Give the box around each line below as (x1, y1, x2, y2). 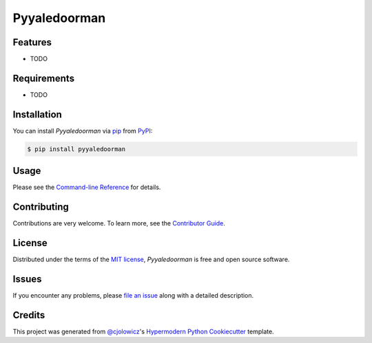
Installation (12, 109, 62, 120)
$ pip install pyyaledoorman (27, 145, 126, 153)
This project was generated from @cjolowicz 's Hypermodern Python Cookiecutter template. (12, 327, 275, 335)
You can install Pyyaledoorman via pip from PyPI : (12, 126, 153, 135)
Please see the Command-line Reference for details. (12, 183, 161, 192)
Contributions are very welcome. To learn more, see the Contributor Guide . (12, 219, 225, 228)
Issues (12, 273, 42, 285)
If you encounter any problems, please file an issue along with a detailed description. (12, 291, 254, 300)
